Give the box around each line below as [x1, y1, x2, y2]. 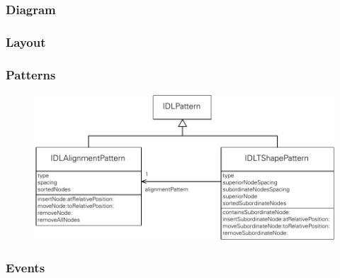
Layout [6, 33, 46, 50]
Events [6, 259, 45, 277]
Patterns [6, 65, 56, 83]
